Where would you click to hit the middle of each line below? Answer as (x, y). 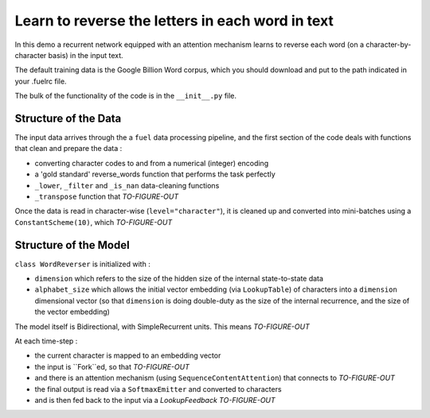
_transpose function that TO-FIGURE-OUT (107, 196)
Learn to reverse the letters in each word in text (174, 21)
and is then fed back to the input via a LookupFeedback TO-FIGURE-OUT (155, 400)
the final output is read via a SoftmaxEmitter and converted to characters (158, 389)
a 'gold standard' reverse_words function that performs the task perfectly (155, 174)
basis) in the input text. (86, 55)
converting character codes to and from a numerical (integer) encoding (152, 163)
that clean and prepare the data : (68, 149)
